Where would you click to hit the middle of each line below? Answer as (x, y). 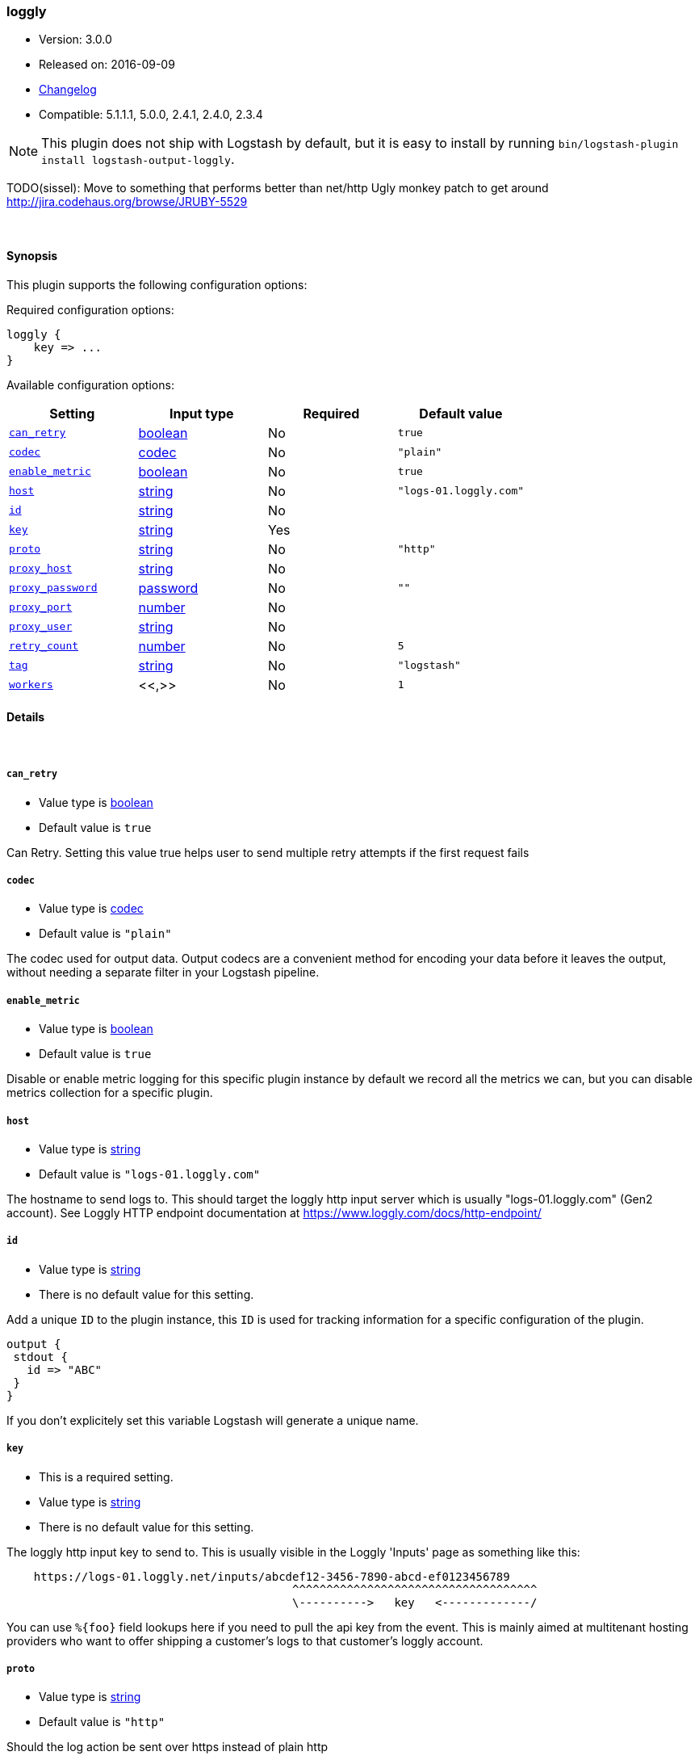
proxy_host (41, 569)
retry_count (44, 646)
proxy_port (41, 607)
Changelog (68, 90)
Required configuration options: (90, 309)
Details (26, 717)
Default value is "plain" (105, 934)
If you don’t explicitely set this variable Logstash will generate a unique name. (213, 1420)
